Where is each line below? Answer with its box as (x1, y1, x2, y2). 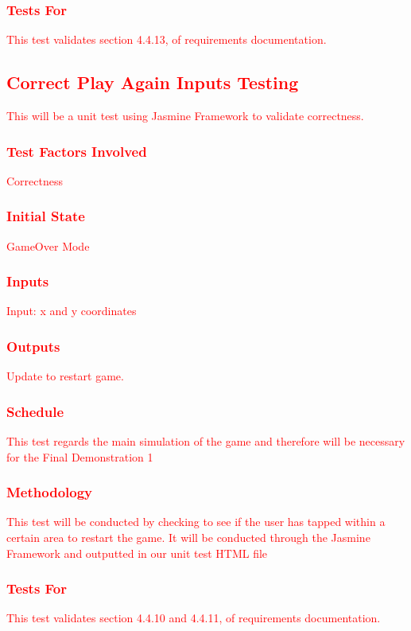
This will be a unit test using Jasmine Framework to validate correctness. (6, 107, 364, 124)
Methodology (6, 482, 93, 502)
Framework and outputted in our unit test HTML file (6, 544, 268, 561)
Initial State (6, 206, 85, 226)
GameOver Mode (6, 237, 90, 254)
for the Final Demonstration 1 (6, 448, 153, 465)
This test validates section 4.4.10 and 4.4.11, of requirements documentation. (6, 610, 381, 626)
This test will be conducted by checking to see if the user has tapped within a (6, 513, 386, 530)
